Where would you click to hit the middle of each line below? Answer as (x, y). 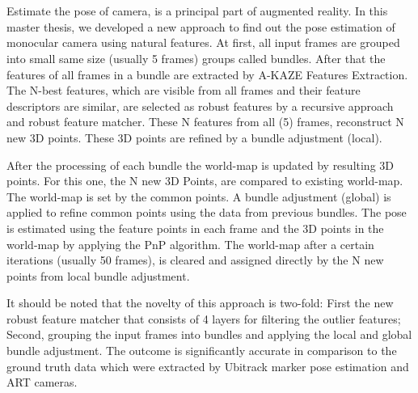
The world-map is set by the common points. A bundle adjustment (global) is (199, 196)
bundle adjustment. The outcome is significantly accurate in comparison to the (202, 351)
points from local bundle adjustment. (98, 275)
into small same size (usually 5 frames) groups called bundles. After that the (196, 58)
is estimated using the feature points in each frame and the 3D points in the (195, 228)
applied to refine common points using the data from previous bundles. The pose (207, 212)
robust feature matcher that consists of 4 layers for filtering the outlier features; (204, 318)
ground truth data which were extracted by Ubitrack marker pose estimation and (208, 366)
